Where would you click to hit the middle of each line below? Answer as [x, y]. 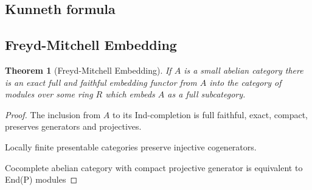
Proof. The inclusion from [53, 114]
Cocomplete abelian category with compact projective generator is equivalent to [154, 167]
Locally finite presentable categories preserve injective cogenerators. [131, 146]
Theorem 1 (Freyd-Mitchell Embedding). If [88, 70]
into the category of [245, 82]
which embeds [130, 94]
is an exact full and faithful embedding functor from [101, 82]
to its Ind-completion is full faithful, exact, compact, [210, 114]
